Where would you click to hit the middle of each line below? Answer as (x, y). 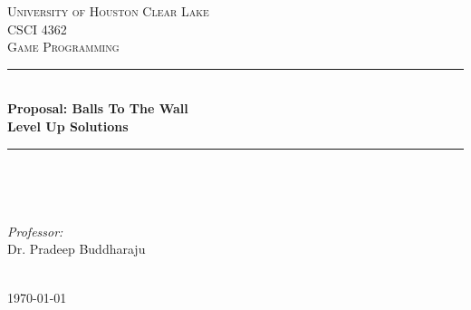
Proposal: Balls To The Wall (98, 108)
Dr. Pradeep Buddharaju (77, 249)
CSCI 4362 (37, 29)
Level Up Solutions (68, 126)
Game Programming (63, 47)
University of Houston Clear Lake (108, 11)
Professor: (35, 231)
